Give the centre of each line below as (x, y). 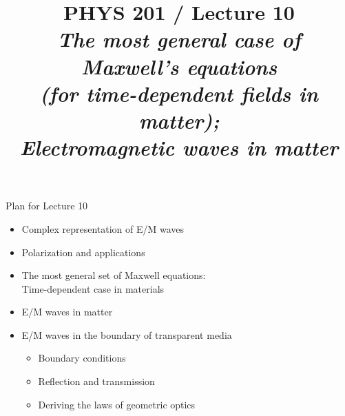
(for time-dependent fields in (179, 93)
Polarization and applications (83, 252)
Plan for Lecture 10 (47, 206)
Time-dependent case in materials (93, 288)
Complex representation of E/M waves (103, 228)
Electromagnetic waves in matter (179, 147)
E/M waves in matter (67, 312)
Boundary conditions (82, 358)
